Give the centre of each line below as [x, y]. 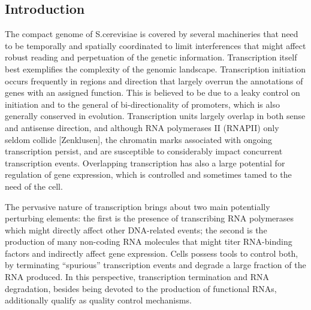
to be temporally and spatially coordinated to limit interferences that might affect [155, 45]
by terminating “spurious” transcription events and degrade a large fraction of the [155, 265]
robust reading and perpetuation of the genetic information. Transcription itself [151, 57]
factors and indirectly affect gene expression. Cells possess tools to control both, [152, 253]
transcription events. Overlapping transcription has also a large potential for [145, 162]
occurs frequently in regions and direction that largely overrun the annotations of [154, 80]
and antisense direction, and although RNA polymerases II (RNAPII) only [142, 127]
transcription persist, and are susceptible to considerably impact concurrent [144, 151]
